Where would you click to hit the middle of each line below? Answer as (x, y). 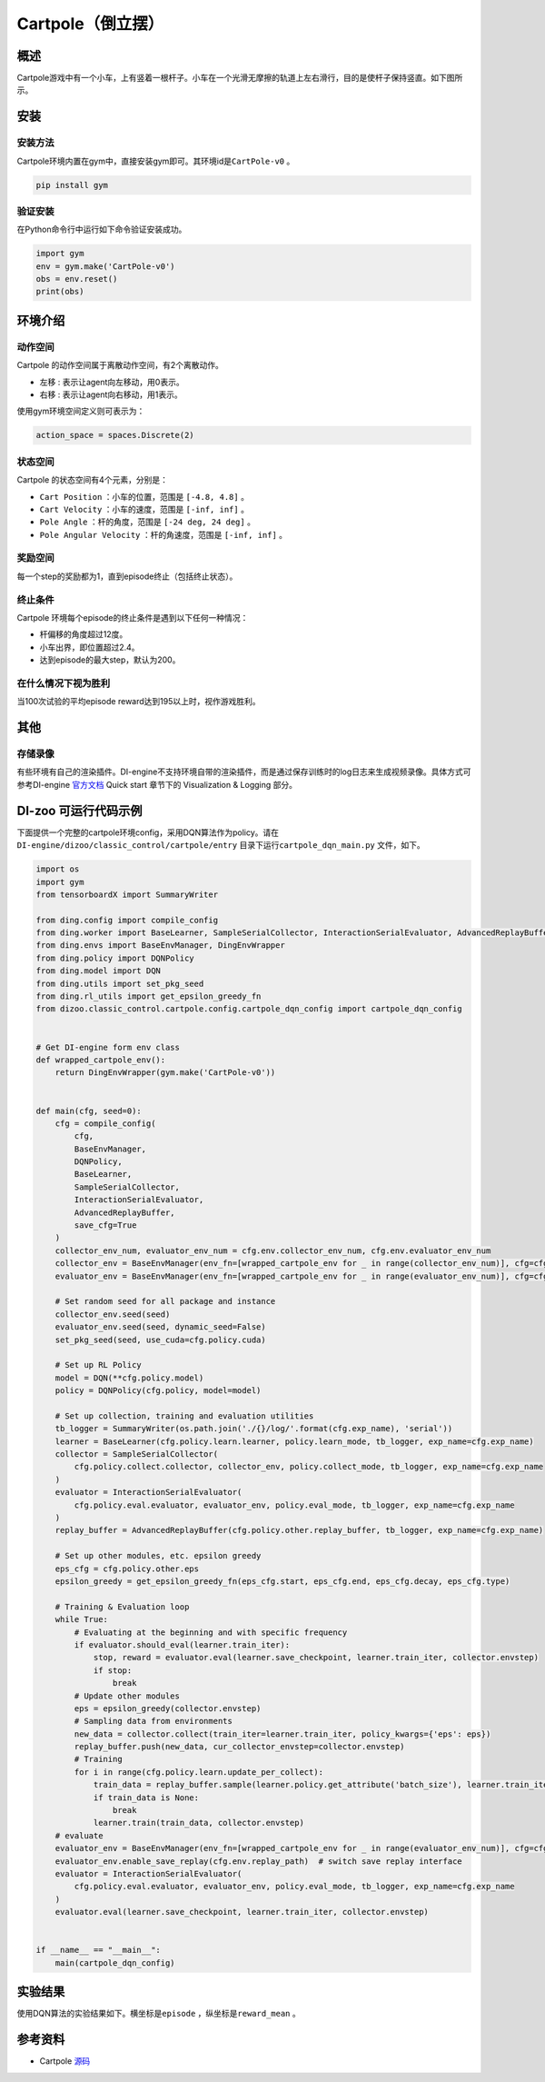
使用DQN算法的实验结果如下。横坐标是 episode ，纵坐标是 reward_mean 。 (159, 2014)
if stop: (113, 1670)
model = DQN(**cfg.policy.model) (129, 1378)
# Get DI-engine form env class (108, 1047)
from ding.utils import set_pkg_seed (120, 983)
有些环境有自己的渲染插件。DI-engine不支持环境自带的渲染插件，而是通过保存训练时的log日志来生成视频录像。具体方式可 (244, 772)
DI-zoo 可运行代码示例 (79, 810)
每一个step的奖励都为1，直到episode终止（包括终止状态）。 (127, 576)
